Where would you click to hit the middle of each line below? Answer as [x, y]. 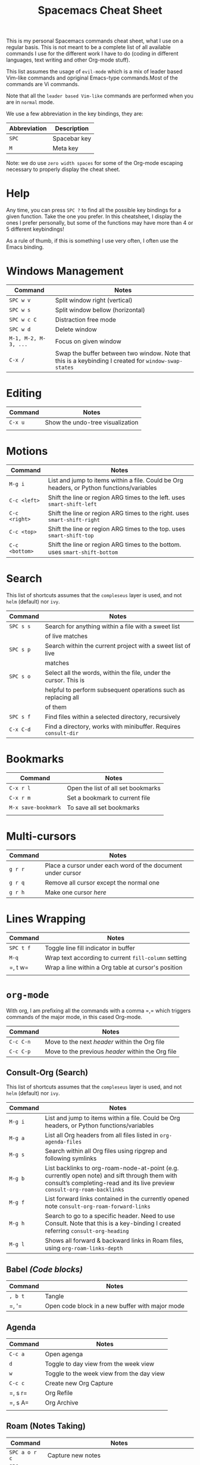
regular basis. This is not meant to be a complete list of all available [88, 47]
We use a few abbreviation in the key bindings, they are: [75, 114]
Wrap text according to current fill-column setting [116, 958]
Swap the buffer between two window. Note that [123, 353]
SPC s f [20, 717]
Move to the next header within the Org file [105, 1042]
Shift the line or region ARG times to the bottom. [115, 545]
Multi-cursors [41, 836]
